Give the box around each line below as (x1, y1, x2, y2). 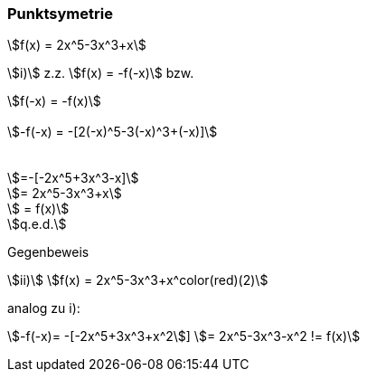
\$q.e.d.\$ (7, 216, 67, 232)
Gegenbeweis (7, 244, 89, 261)
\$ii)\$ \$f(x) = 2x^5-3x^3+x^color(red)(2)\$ (7, 272, 268, 289)
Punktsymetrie (7, 5, 113, 23)
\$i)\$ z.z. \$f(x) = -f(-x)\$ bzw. (7, 65, 194, 81)
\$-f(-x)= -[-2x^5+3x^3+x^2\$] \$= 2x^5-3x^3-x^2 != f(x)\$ (7, 328, 361, 345)
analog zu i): (7, 300, 80, 317)
